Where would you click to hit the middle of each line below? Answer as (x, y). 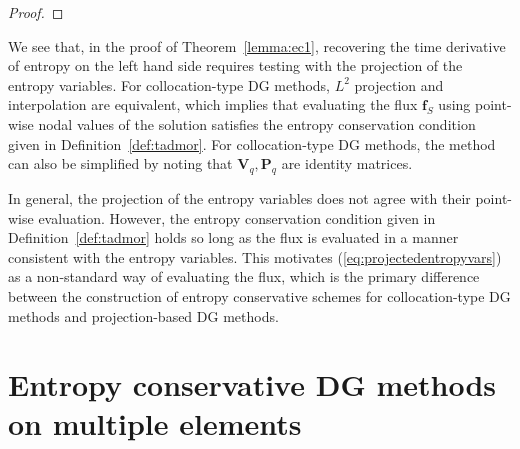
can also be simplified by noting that (120, 163)
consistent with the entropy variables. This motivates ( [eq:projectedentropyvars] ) (255, 256)
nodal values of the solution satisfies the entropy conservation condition (257, 123)
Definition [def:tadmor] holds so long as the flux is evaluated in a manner (233, 237)
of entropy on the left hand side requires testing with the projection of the (235, 65)
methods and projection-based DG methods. (143, 315)
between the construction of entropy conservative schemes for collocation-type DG (259, 295)
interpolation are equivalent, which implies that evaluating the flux (213, 104)
